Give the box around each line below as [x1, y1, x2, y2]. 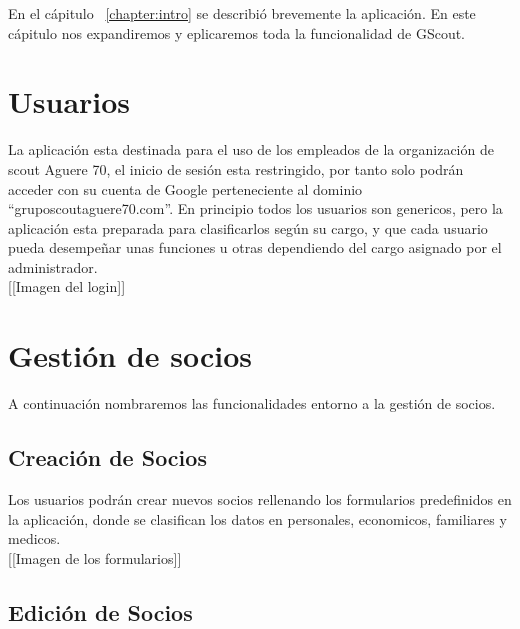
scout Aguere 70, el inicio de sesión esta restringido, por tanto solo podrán [8, 158, 464, 179]
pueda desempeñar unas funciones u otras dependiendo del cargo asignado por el [8, 237, 502, 258]
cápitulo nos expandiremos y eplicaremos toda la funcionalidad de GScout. [8, 22, 466, 43]
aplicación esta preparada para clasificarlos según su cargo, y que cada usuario [8, 217, 488, 238]
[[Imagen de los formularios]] [8, 547, 182, 568]
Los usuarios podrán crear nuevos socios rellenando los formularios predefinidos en [8, 488, 512, 509]
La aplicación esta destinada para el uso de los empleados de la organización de [8, 139, 494, 160]
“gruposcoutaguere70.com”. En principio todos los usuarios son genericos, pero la [8, 198, 503, 219]
